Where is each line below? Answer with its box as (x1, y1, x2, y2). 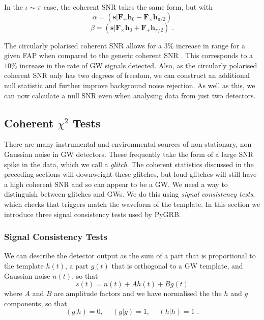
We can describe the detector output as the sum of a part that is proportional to (4, 250, 256, 261)
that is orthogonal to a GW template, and (111, 260, 243, 271)
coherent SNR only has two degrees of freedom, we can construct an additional (4, 70, 250, 81)
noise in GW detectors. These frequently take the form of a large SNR (35, 148, 254, 159)
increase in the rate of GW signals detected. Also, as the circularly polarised (19, 60, 257, 70)
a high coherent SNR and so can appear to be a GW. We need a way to (4, 178, 228, 189)
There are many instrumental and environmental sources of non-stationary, (4, 139, 238, 149)
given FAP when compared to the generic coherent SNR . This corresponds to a (4, 50, 253, 61)
